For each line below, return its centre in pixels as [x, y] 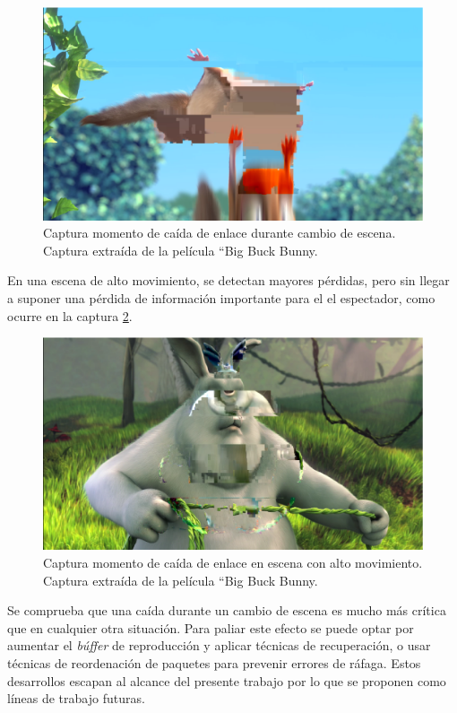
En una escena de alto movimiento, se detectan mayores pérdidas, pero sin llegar [228, 280]
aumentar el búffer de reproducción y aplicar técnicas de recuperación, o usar [219, 645]
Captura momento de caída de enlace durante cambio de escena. [220, 233]
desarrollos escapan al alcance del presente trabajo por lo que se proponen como [227, 680]
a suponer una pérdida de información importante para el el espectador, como [221, 298]
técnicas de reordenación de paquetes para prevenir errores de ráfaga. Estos [214, 663]
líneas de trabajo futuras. [76, 698]
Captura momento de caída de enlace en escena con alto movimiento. [233, 563]
